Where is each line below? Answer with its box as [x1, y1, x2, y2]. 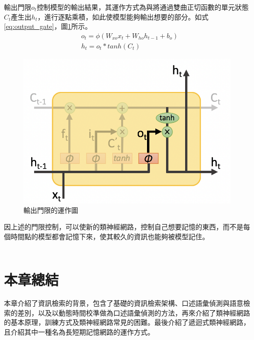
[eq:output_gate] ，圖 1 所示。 [4, 21, 92, 31]
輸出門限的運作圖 [23, 205, 78, 215]
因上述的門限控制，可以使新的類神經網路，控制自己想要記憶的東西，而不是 [4, 222, 243, 232]
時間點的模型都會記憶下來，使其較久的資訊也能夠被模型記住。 [10, 231, 209, 241]
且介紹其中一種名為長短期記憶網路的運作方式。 [4, 326, 154, 337]
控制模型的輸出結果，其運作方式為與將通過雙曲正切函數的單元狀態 [37, 2, 249, 12]
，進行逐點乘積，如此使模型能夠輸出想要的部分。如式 [37, 11, 209, 22]
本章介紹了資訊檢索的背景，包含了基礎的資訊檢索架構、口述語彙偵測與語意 [4, 297, 243, 308]
